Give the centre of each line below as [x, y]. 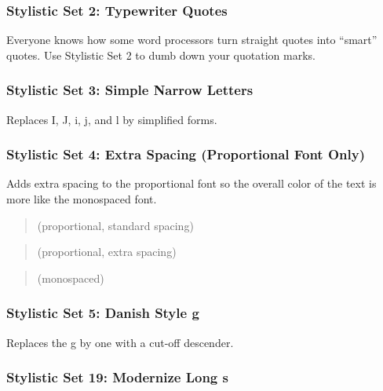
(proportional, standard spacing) [115, 225]
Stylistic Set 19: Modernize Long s [117, 377]
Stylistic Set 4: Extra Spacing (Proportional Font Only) [186, 154]
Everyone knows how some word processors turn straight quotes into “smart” [192, 40]
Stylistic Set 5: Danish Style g [103, 313]
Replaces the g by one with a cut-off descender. [120, 342]
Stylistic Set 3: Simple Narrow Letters [130, 90]
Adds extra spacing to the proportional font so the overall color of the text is [191, 183]
